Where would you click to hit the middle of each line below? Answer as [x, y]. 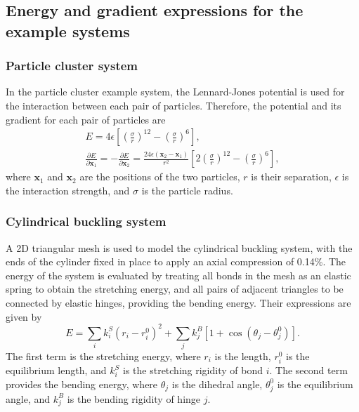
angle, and [28, 398]
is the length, [243, 356]
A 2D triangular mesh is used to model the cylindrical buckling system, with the [179, 247]
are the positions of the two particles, [160, 177]
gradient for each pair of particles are [86, 119]
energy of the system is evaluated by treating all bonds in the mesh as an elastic [178, 275]
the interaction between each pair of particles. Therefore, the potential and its [174, 105]
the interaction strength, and [68, 190]
